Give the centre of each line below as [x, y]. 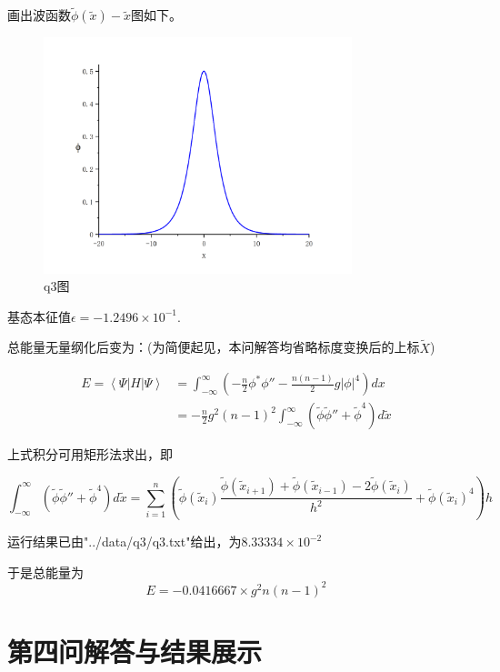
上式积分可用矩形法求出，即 [90, 454]
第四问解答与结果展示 [135, 652]
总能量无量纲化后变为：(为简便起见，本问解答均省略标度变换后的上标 [214, 347]
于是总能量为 [45, 572]
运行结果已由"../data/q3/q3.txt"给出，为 [125, 542]
